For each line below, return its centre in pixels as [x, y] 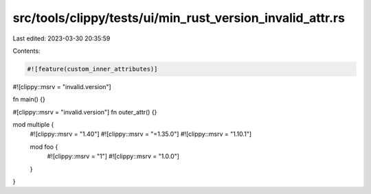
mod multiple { [33, 125]
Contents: [26, 51]
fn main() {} [29, 99]
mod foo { [44, 147]
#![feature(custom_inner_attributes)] [92, 69]
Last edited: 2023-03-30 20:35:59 [61, 38]
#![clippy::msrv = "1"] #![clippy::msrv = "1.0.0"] [113, 156]
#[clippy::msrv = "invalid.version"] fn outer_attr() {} [85, 112]
